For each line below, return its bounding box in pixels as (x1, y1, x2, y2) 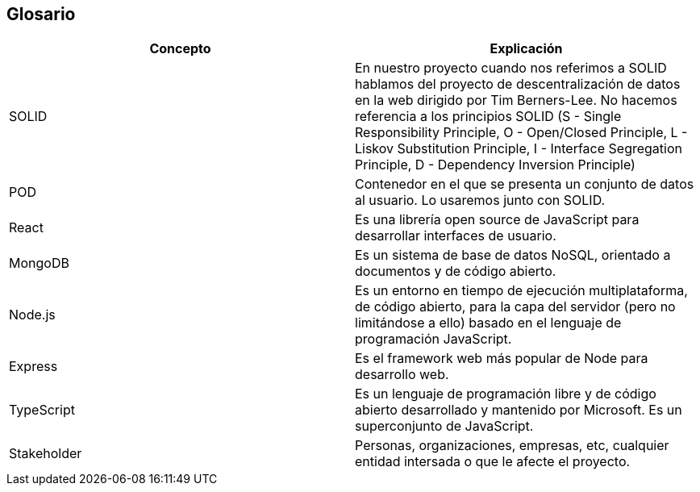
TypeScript (9, 402, 75, 419)
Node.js (9, 306, 56, 323)
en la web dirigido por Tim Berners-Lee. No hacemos (355, 92, 677, 109)
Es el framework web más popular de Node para (355, 350, 648, 367)
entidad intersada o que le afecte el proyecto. (355, 453, 631, 470)
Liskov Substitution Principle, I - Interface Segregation (355, 140, 682, 157)
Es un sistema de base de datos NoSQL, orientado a (355, 247, 671, 264)
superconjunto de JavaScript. (355, 418, 534, 435)
